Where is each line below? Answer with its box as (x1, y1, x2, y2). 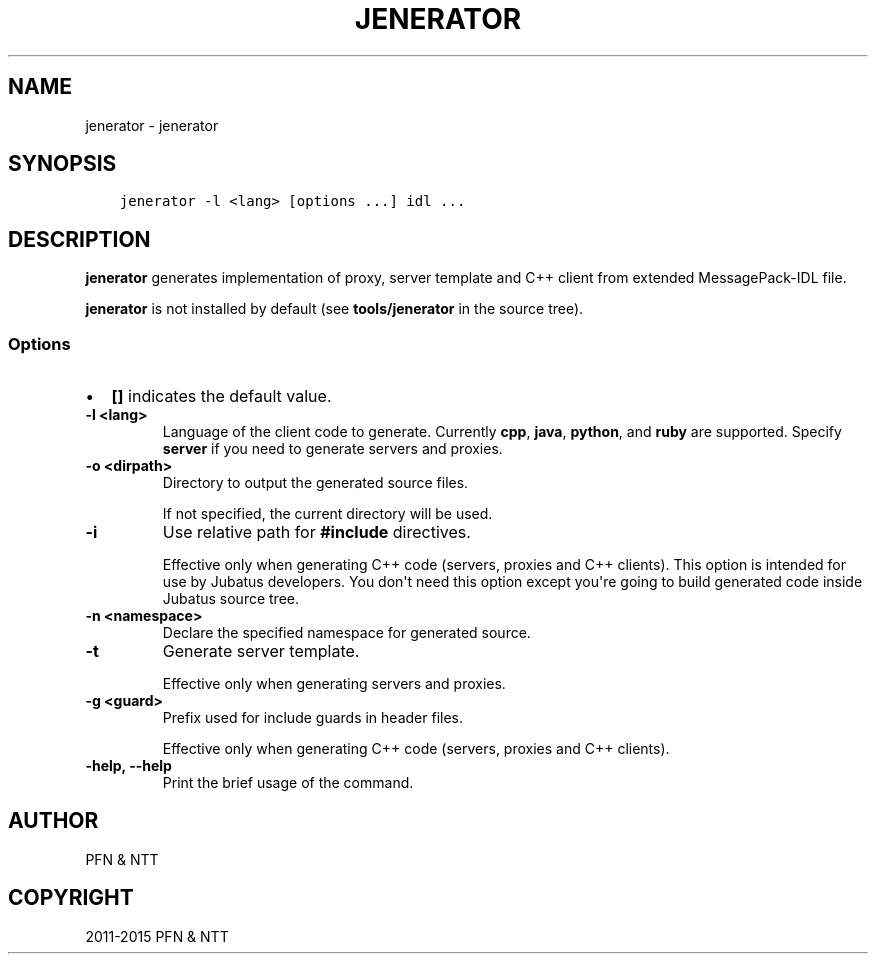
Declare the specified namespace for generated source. (162, 624, 531, 642)
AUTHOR (8, 808, 99, 834)
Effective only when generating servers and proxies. (162, 675, 506, 693)
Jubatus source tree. (162, 590, 299, 608)
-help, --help (85, 757, 172, 775)
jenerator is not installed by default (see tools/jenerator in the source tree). (85, 300, 584, 318)
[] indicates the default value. (111, 386, 332, 407)
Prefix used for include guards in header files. (162, 709, 463, 727)
